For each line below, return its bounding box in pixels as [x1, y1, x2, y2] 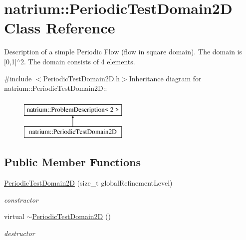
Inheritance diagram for [129, 73, 202, 83]
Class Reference [4, 17, 115, 38]
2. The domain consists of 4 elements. [20, 56, 135, 66]
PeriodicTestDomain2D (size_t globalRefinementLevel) [4, 178, 173, 188]
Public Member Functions [4, 154, 141, 170]
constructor [4, 194, 38, 205]
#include [4, 73, 32, 83]
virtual [4, 211, 24, 222]
